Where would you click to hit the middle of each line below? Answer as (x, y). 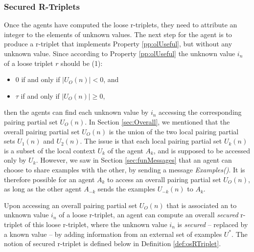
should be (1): (82, 63)
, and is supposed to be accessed (202, 150)
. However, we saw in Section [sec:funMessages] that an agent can (134, 160)
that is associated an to (202, 205)
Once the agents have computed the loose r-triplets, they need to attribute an (121, 25)
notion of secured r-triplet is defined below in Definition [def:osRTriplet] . (113, 243)
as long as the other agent (43, 189)
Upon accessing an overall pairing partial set (71, 205)
